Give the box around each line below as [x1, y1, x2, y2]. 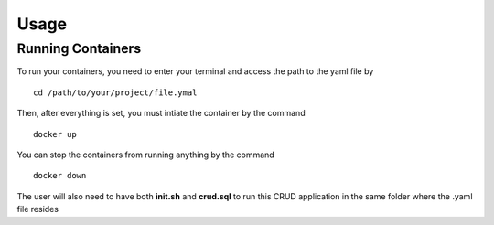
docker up [33, 129, 77, 139]
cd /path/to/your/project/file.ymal [33, 87, 198, 98]
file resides [16, 204, 59, 215]
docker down [33, 170, 87, 181]
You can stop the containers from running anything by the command [16, 149, 274, 160]
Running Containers [16, 40, 142, 57]
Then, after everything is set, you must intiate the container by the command [16, 108, 306, 119]
